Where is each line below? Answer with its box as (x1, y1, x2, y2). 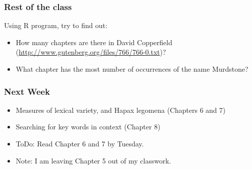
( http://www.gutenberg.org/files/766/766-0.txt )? (15, 47, 166, 57)
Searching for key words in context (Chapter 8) (15, 121, 160, 132)
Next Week (4, 85, 50, 97)
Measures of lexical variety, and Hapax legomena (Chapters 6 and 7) (15, 104, 225, 115)
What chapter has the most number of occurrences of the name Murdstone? (15, 64, 248, 74)
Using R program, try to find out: (4, 20, 107, 31)
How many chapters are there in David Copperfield (15, 37, 172, 47)
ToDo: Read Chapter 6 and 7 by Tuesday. (15, 138, 144, 148)
